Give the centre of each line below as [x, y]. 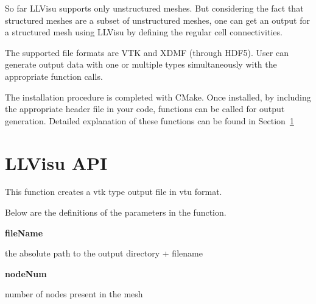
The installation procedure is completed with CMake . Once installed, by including [158, 97]
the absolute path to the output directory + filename [104, 253]
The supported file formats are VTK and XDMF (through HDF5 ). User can [147, 52]
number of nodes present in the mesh [74, 294]
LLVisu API [56, 162]
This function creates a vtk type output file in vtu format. [114, 192]
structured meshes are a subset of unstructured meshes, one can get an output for [157, 20]
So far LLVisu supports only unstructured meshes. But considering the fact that [154, 8]
